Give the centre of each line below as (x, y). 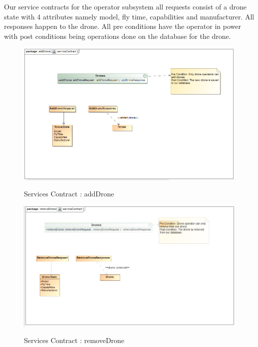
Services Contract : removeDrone (74, 340)
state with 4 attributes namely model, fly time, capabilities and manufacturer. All (129, 16)
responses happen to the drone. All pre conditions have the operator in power (123, 26)
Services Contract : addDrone (69, 194)
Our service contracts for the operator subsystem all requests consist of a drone (125, 7)
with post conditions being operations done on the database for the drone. (118, 36)
